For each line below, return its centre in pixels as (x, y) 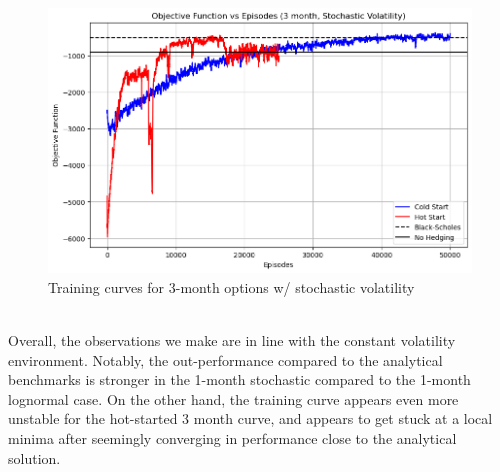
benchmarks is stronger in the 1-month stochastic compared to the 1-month (239, 379)
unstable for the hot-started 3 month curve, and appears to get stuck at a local (250, 418)
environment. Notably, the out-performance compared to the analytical (225, 359)
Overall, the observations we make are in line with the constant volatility (232, 340)
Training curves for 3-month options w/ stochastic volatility (231, 286)
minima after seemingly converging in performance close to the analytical (232, 438)
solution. (34, 457)
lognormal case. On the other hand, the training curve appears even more (233, 398)
